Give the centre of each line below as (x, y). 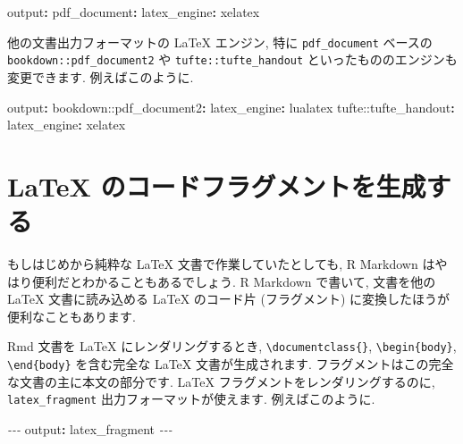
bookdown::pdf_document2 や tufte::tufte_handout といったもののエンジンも (232, 59)
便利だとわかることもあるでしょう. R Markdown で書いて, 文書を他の (234, 281)
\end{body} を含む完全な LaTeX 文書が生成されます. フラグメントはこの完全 (231, 364)
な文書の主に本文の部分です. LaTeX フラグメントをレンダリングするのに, (221, 381)
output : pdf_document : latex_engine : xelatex (134, 12)
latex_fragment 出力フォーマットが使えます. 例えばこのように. (191, 399)
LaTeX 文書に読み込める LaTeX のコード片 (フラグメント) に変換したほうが (229, 299)
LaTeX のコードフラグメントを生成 (217, 185)
